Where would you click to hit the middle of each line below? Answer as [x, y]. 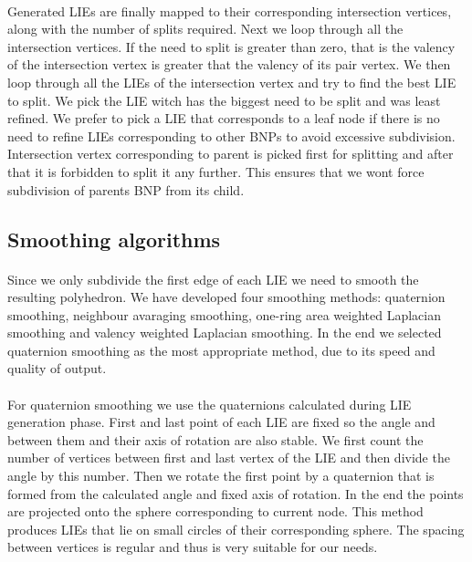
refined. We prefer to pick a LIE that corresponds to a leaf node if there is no [224, 118]
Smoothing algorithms [114, 239]
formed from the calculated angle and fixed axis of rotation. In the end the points [236, 493]
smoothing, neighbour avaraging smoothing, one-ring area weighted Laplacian [224, 314]
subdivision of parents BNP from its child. [126, 189]
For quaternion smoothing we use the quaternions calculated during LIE [210, 404]
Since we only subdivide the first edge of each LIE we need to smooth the [213, 279]
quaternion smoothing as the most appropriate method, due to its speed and [221, 350]
